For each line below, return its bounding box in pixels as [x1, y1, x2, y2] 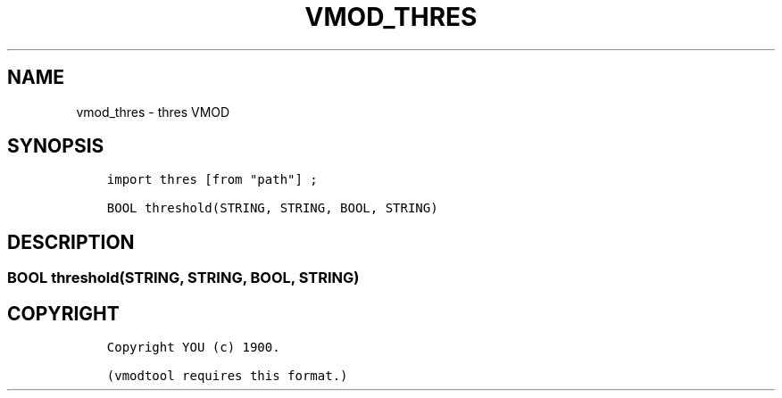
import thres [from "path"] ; [106, 172, 318, 187]
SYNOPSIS [7, 135, 104, 158]
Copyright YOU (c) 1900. [106, 340, 280, 355]
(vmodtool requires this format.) [106, 369, 348, 384]
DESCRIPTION [7, 230, 135, 253]
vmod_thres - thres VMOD [76, 104, 230, 120]
